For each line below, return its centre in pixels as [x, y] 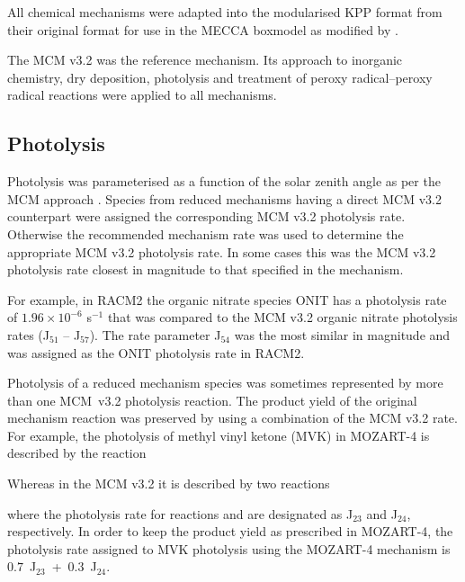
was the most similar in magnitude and [342, 334]
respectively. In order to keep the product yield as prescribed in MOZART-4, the [230, 531]
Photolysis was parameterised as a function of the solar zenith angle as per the [224, 181]
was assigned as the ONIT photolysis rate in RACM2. [156, 352]
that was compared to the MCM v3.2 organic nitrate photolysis [282, 317]
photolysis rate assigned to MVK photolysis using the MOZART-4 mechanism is [229, 548]
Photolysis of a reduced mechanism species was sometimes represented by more [225, 383]
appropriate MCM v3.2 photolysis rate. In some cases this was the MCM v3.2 [222, 251]
